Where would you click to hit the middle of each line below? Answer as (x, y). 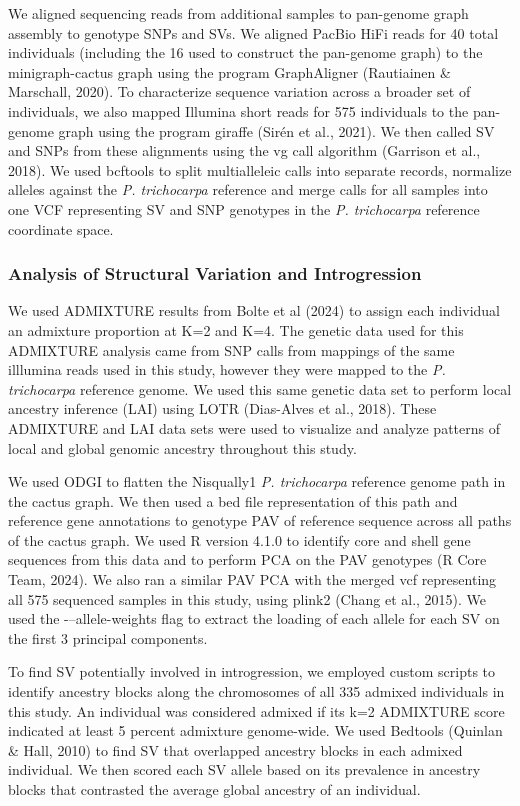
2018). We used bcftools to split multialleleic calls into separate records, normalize (260, 169)
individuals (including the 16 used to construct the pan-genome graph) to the (245, 52)
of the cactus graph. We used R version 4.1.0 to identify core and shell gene (239, 539)
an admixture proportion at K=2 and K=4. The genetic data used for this (236, 329)
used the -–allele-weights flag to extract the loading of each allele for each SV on (254, 618)
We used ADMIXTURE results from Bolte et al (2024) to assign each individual (254, 310)
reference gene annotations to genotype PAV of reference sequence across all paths (260, 520)
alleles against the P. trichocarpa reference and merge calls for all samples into (248, 189)
